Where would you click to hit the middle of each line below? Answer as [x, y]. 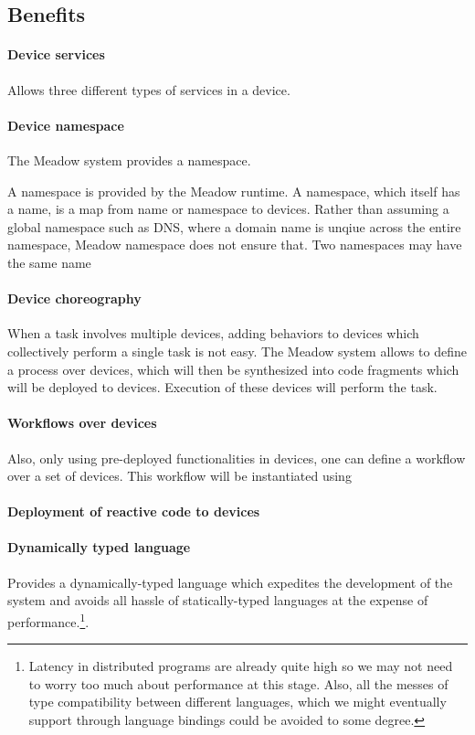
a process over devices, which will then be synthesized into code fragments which [233, 369]
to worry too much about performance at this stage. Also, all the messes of [238, 683]
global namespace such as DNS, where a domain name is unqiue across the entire [234, 226]
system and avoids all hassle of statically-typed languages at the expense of [218, 600]
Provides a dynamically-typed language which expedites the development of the [230, 582]
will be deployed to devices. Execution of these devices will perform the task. [222, 387]
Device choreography [74, 298]
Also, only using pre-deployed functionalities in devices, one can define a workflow [237, 458]
